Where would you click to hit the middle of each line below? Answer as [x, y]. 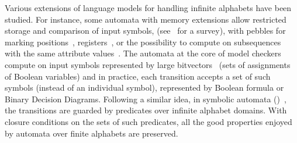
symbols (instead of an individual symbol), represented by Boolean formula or [144, 87]
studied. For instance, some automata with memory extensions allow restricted [146, 19]
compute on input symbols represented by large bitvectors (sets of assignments [148, 64]
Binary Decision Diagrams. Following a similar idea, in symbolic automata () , [146, 99]
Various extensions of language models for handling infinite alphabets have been [148, 8]
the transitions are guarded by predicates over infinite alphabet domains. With [146, 110]
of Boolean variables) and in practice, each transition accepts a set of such [138, 76]
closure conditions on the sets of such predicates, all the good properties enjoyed [148, 121]
